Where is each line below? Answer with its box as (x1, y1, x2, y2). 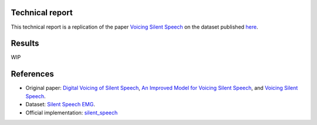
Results (11, 39, 39, 48)
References (11, 69, 54, 79)
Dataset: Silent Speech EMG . (25, 101, 95, 108)
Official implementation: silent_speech (25, 109, 118, 116)
